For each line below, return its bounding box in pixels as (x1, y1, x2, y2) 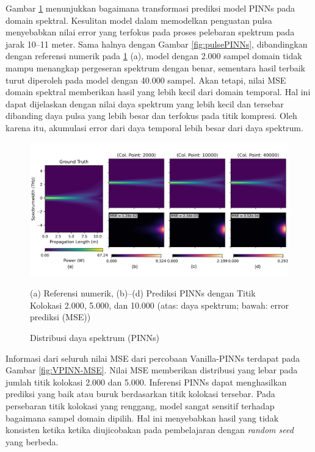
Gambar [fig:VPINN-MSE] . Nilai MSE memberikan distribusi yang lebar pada (5, 364, 298, 376)
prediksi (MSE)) (30, 310, 91, 323)
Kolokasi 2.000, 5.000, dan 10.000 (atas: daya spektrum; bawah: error (30, 298, 289, 311)
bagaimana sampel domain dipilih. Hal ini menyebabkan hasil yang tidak (5, 411, 279, 424)
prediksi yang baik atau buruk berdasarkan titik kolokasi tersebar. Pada (5, 387, 275, 400)
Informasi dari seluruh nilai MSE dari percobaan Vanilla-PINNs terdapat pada (5, 351, 300, 364)
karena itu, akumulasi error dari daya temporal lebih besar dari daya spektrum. (5, 121, 303, 134)
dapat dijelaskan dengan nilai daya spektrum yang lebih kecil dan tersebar (5, 97, 284, 110)
